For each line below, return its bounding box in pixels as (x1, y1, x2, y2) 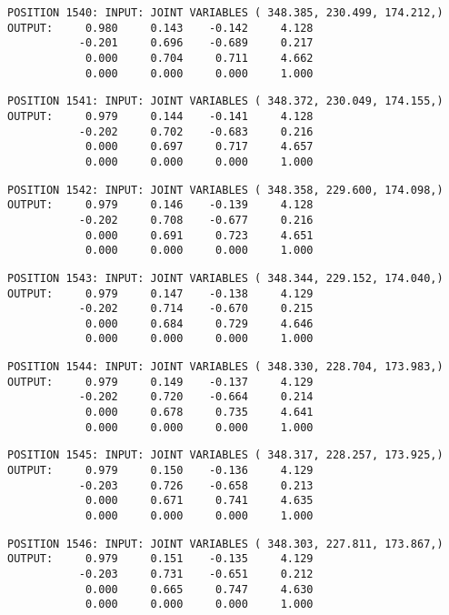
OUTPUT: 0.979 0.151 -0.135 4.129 (7, 552, 314, 566)
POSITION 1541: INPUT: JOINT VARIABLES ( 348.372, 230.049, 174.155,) (7, 95, 444, 108)
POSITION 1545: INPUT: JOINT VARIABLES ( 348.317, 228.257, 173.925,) (7, 449, 444, 462)
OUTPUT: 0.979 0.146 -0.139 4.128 (7, 198, 314, 212)
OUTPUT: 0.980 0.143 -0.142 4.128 (7, 21, 314, 35)
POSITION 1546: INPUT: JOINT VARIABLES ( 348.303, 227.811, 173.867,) (7, 537, 444, 550)
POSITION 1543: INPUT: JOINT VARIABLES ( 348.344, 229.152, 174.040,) (7, 271, 444, 285)
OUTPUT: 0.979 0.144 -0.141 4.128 (7, 109, 314, 123)
